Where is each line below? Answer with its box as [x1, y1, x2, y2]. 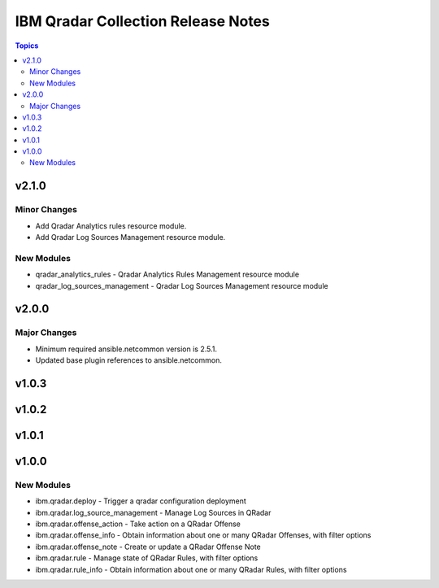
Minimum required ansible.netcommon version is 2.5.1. [35, 344, 218, 354]
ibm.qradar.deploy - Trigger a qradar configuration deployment [35, 496, 247, 506]
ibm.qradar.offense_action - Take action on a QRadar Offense [35, 519, 241, 529]
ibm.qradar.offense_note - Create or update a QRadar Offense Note [35, 542, 261, 551]
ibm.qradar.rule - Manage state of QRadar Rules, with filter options [35, 553, 259, 563]
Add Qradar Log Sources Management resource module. [35, 233, 226, 242]
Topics [15, 41, 39, 50]
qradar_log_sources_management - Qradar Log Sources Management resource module [35, 281, 328, 290]
